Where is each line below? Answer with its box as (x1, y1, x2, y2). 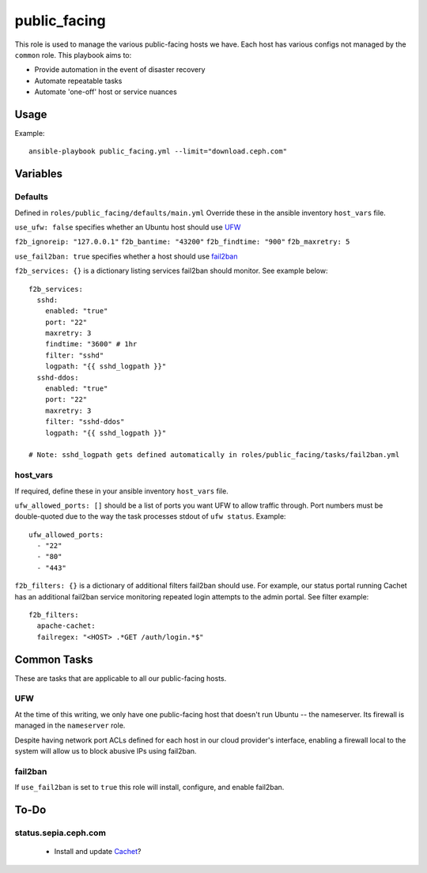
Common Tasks (14, 652, 94, 666)
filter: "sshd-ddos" (44, 418, 125, 426)
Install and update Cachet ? (54, 847, 142, 856)
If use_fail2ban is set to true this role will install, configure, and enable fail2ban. (14, 783, 285, 792)
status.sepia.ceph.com (14, 827, 107, 838)
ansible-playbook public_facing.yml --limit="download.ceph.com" (28, 147, 288, 156)
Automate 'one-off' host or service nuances (34, 87, 177, 96)
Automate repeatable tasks (34, 76, 123, 85)
